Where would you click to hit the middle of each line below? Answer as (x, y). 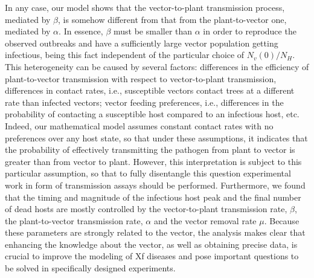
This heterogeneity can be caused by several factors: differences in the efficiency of (157, 66)
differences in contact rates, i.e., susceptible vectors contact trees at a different (150, 90)
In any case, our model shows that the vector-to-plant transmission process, (145, 7)
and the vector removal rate (205, 220)
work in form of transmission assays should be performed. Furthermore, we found (155, 185)
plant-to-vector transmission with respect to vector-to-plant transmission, (141, 78)
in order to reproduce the (250, 31)
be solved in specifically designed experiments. (90, 268)
